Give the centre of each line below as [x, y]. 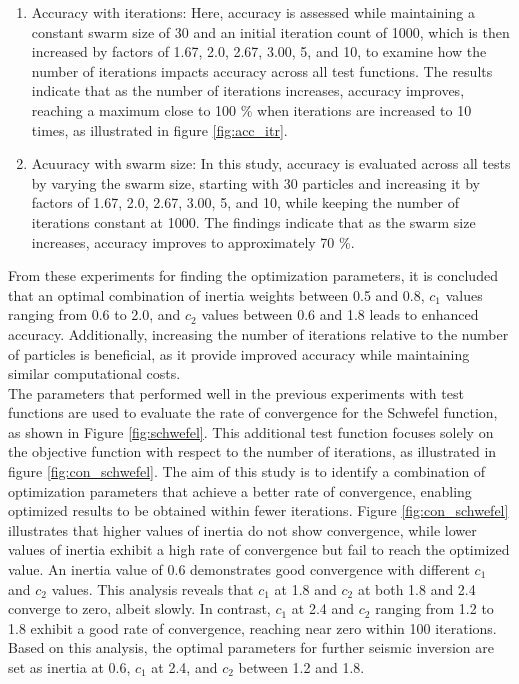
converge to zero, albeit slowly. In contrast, [139, 608]
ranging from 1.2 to [434, 608]
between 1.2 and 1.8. [301, 667]
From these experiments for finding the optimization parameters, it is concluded [253, 275]
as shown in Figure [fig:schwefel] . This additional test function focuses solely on [251, 431]
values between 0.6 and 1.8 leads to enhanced [340, 314]
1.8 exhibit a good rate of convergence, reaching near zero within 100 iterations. [252, 627]
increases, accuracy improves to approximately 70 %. [193, 241]
